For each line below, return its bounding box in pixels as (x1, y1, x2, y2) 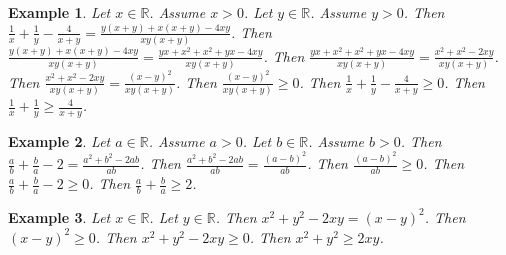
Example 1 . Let (8, 2, 111, 22)
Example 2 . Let (8, 130, 111, 151)
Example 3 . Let (8, 206, 111, 227)
